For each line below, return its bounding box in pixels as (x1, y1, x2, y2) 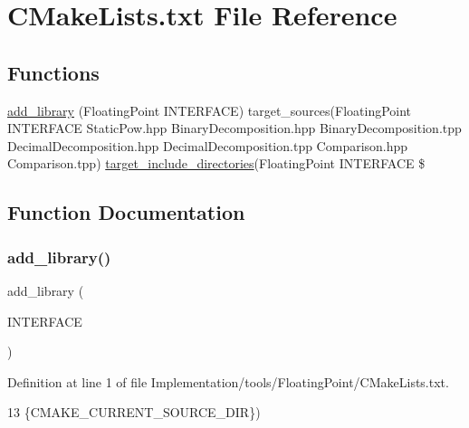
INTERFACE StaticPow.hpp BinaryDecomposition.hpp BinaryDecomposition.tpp (7, 119, 462, 138)
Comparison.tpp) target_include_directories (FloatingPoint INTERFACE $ (7, 154, 426, 173)
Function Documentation (7, 198, 245, 226)
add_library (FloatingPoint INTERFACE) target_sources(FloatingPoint (7, 100, 412, 119)
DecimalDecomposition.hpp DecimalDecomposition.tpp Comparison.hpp (7, 136, 408, 155)
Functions (7, 58, 100, 86)
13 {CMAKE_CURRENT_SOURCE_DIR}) (7, 403, 261, 422)
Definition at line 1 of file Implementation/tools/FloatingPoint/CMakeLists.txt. (7, 372, 449, 391)
